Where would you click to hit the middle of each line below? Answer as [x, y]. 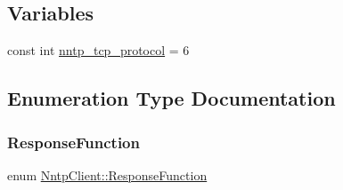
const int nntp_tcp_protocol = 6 [98, 50]
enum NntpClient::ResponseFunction [107, 174]
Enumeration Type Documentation [171, 98]
